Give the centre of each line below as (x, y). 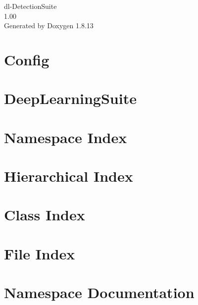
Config (27, 59)
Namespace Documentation (99, 292)
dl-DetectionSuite (30, 6)
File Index (40, 253)
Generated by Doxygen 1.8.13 (49, 25)
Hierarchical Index (69, 176)
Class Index (45, 215)
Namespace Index (66, 137)
